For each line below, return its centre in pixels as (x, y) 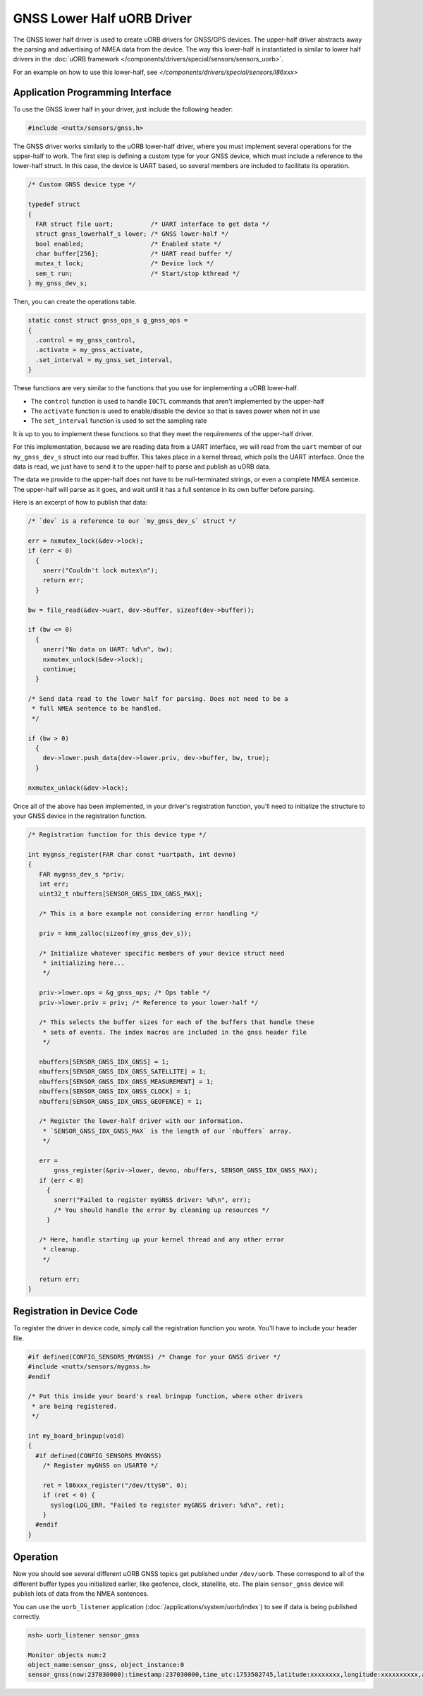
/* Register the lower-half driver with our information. (141, 1121)
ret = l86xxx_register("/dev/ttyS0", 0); (115, 1485)
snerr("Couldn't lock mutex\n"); (100, 571)
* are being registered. (75, 1406)
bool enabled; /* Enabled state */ (128, 244)
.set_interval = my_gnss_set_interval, (104, 360)
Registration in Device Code (75, 1312)
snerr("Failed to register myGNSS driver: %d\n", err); (153, 1200)
